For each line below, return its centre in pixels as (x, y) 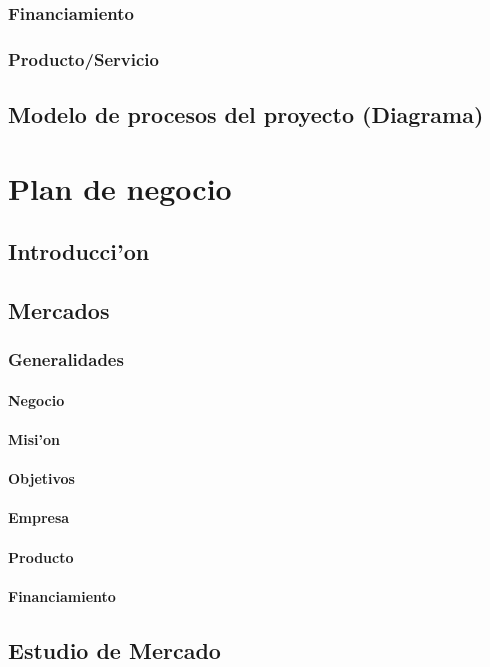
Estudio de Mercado (114, 649)
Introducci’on (79, 251)
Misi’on (34, 439)
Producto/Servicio (83, 58)
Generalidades (66, 359)
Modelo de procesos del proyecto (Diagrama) (246, 114)
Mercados (59, 310)
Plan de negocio (120, 187)
